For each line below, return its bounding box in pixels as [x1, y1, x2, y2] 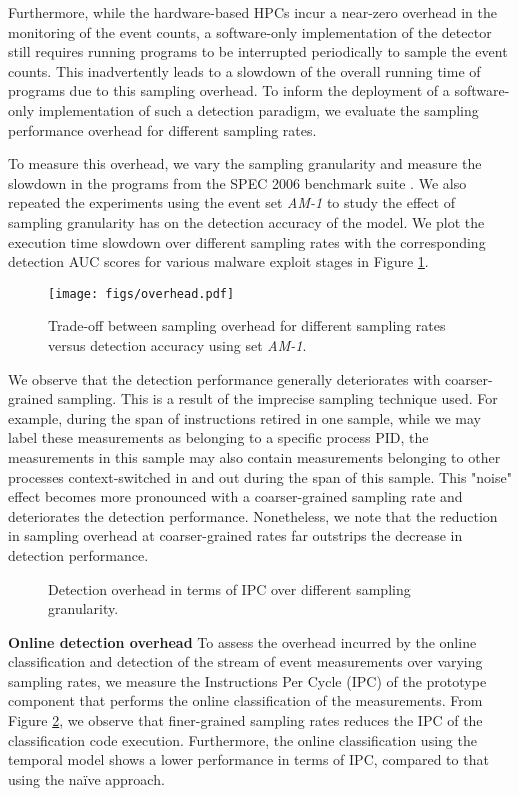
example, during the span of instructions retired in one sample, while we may [8, 407, 481, 428]
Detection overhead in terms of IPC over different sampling [48, 578, 411, 599]
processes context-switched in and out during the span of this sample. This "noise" [8, 466, 512, 487]
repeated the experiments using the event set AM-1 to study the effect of [8, 192, 455, 213]
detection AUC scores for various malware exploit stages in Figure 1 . [8, 251, 429, 272]
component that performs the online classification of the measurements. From [8, 690, 483, 711]
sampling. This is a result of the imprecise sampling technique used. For [57, 388, 498, 409]
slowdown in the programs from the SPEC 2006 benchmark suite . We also [8, 172, 467, 193]
